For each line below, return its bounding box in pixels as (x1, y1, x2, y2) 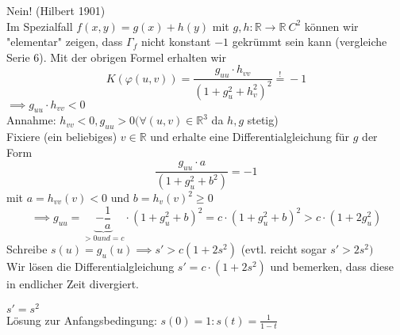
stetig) (247, 112, 279, 128)
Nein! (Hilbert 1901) (6, 2, 106, 18)
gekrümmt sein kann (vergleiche (232, 33, 387, 50)
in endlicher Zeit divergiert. (6, 276, 139, 292)
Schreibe (6, 241, 48, 257)
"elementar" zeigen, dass (6, 33, 123, 50)
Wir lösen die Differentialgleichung (6, 258, 175, 275)
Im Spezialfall (6, 17, 73, 34)
